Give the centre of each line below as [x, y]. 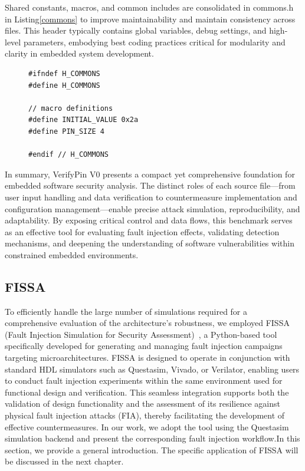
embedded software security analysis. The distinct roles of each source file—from [150, 185]
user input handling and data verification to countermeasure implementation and [151, 197]
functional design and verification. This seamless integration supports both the [147, 392]
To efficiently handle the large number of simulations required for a [126, 311]
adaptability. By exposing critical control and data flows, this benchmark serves [149, 220]
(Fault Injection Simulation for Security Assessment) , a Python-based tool [141, 334]
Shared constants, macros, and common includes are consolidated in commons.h [149, 7]
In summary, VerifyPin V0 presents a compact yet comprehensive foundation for [150, 174]
